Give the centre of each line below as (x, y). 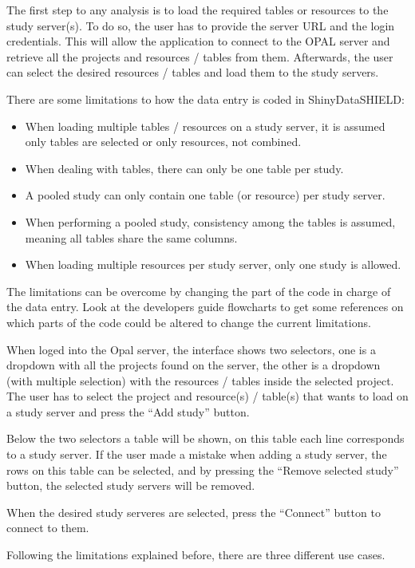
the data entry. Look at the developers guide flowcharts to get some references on (205, 307)
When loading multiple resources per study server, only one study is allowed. (213, 264)
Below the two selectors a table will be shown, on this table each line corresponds (206, 438)
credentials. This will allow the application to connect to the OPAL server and (198, 41)
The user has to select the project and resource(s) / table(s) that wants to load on (207, 396)
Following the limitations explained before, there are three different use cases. (196, 555)
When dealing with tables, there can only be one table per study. (184, 168)
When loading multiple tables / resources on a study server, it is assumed (205, 126)
